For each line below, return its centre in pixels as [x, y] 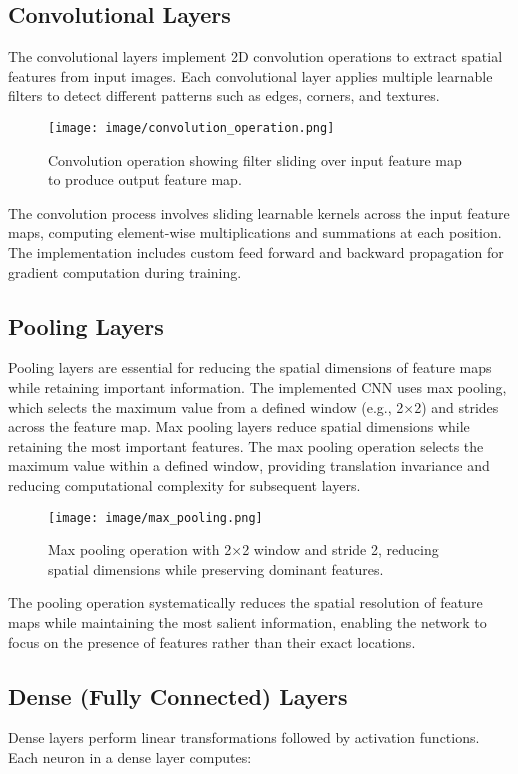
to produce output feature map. [145, 179]
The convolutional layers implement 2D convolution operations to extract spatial [255, 56]
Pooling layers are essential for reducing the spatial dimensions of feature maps [250, 367]
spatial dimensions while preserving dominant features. [216, 568]
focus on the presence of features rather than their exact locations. [212, 641]
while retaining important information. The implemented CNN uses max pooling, [257, 387]
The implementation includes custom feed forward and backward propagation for [256, 252]
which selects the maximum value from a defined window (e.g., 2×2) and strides [253, 406]
